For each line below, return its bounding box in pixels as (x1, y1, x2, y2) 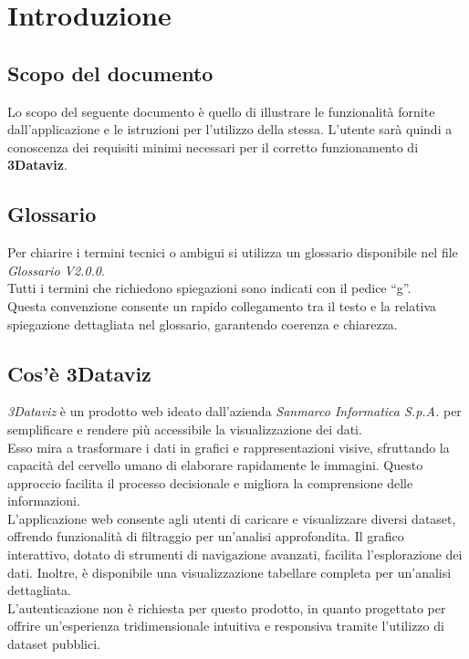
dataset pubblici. (7, 634, 100, 654)
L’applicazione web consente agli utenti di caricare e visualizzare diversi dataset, (7, 508, 456, 528)
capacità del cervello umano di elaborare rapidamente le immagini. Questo (7, 455, 423, 475)
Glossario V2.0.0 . (7, 260, 105, 279)
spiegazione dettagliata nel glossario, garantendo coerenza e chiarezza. (7, 314, 398, 333)
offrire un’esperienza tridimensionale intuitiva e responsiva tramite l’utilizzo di (7, 616, 444, 635)
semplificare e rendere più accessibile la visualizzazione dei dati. (7, 419, 362, 438)
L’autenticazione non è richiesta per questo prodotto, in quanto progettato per (7, 598, 446, 617)
